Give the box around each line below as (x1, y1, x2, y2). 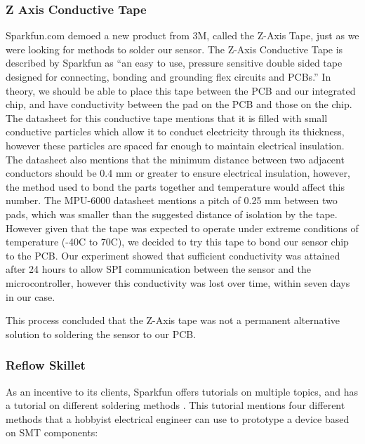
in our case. (6, 289, 55, 304)
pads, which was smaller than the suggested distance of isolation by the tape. (6, 206, 338, 221)
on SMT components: (6, 425, 98, 440)
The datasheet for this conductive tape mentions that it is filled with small (6, 110, 328, 125)
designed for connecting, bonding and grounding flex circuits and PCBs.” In (6, 69, 331, 83)
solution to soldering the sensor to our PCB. (6, 326, 197, 341)
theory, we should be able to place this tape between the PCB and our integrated (6, 83, 356, 97)
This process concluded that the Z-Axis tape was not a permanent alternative (6, 313, 340, 328)
